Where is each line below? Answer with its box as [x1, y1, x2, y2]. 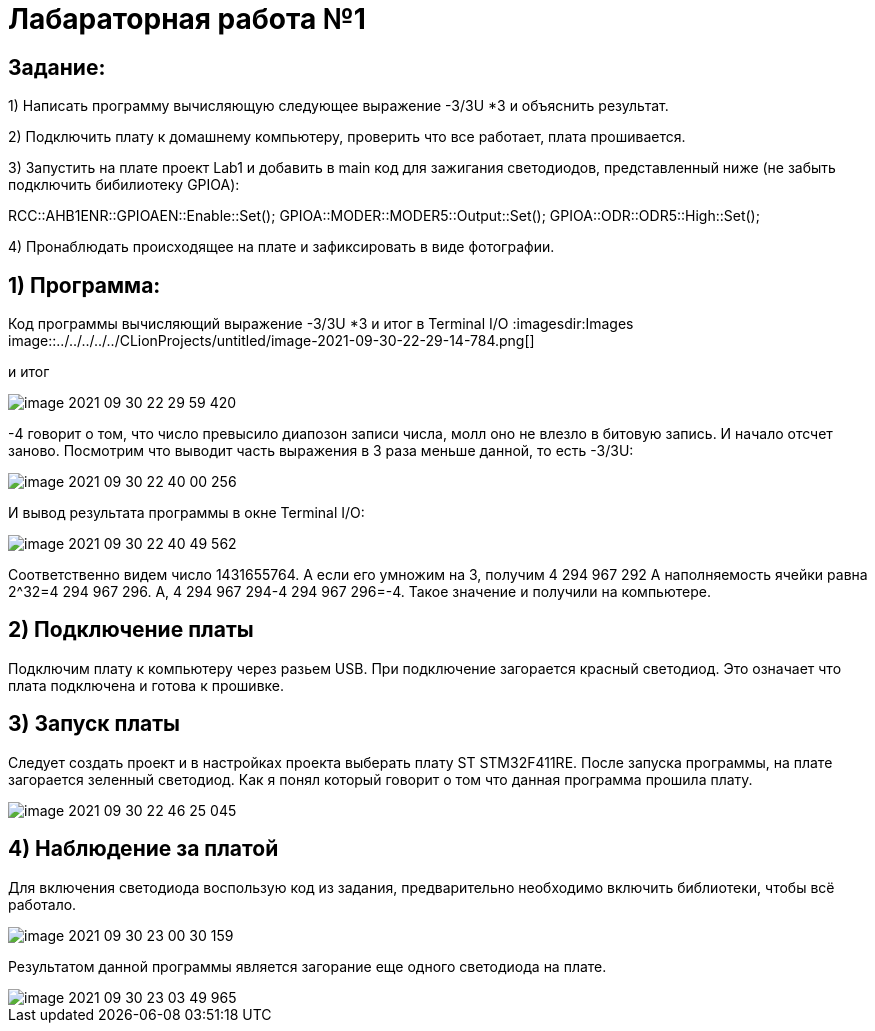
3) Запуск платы [8, 711, 181, 737]
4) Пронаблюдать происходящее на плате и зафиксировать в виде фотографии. [8, 238, 555, 256]
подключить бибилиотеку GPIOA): [8, 176, 240, 194]
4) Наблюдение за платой [8, 836, 279, 862]
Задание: [8, 54, 106, 80]
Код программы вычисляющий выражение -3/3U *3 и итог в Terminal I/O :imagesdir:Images [8, 315, 634, 333]
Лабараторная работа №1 [8, 2, 366, 36]
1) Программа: [8, 272, 161, 298]
